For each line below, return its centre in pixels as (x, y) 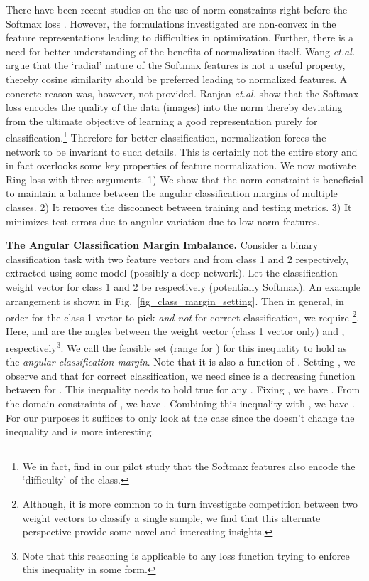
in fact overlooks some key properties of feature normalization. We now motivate (181, 165)
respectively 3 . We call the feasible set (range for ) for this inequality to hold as (176, 346)
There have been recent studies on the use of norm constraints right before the (177, 9)
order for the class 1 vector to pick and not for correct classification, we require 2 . (183, 316)
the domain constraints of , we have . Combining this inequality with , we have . (180, 403)
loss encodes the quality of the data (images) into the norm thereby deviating (174, 107)
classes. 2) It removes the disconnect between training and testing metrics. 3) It (179, 207)
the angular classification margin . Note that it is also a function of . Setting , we (181, 362)
